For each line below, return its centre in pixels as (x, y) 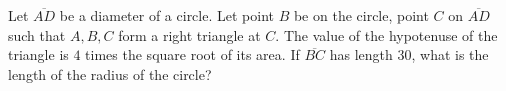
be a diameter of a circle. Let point (166, 15)
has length (361, 54)
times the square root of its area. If (192, 54)
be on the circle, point (361, 15)
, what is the (450, 54)
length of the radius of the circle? (110, 73)
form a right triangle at (189, 34)
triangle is (38, 54)
